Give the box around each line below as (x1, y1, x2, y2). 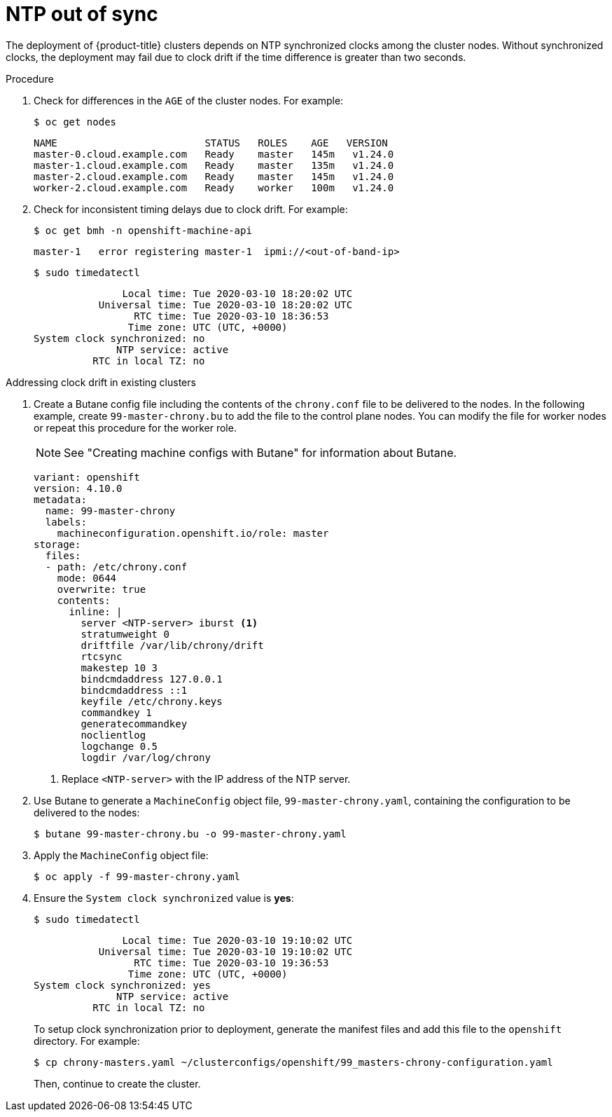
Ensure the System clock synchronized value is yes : (34, 891, 294, 904)
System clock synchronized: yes (34, 979, 211, 991)
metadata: (34, 493, 87, 505)
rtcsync (81, 650, 123, 662)
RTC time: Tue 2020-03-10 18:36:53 (134, 310, 329, 322)
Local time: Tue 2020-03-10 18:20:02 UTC (122, 287, 353, 299)
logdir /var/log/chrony (81, 751, 211, 763)
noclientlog (81, 729, 146, 741)
